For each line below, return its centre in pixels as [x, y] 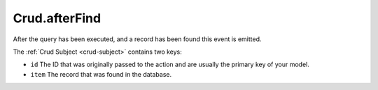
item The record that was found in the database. [101, 74]
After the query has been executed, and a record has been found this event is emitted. [137, 39]
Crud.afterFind [57, 18]
